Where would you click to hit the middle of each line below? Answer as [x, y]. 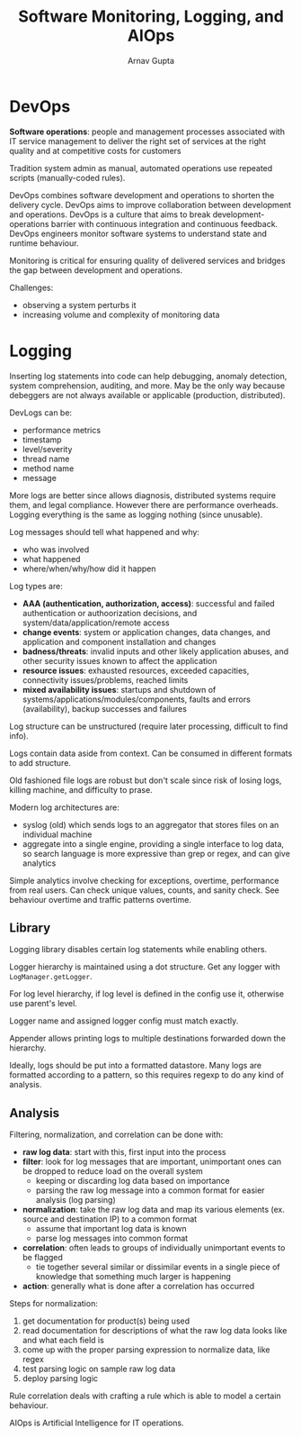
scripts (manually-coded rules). [67, 177]
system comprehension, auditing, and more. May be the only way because [147, 386]
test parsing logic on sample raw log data [99, 1369]
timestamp [42, 440]
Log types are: [36, 586]
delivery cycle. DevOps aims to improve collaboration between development [150, 205]
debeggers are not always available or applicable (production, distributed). [147, 395]
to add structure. [40, 762]
